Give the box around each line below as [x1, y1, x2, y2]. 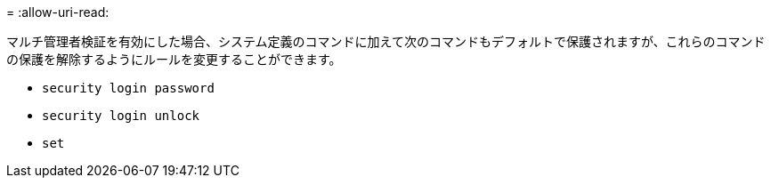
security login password [42, 81, 215, 95]
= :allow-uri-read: [6, 4, 110, 20]
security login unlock [42, 109, 200, 123]
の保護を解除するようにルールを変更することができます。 [6, 52, 342, 67]
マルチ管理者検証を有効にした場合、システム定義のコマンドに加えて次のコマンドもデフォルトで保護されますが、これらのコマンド [6, 34, 766, 49]
